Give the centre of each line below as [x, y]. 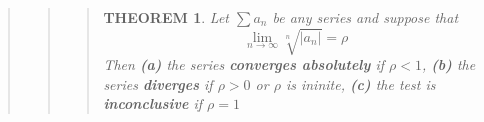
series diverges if [158, 83]
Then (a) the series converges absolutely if [243, 64]
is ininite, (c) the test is [360, 83]
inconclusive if [153, 103]
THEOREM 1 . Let [166, 17]
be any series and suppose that [365, 17]
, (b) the [448, 64]
